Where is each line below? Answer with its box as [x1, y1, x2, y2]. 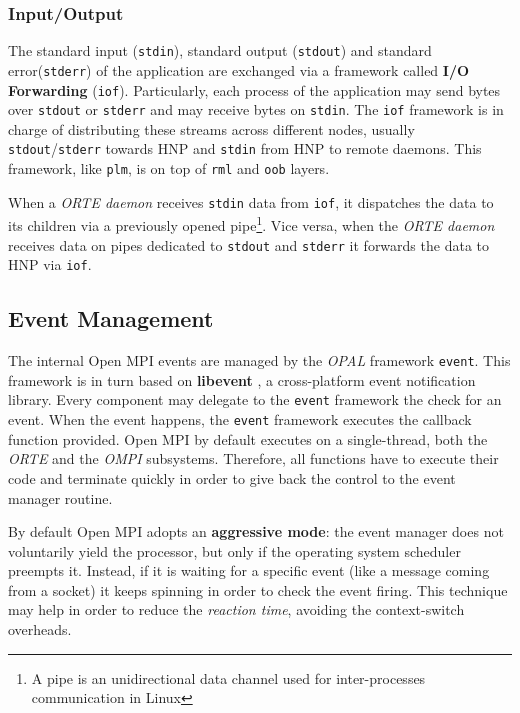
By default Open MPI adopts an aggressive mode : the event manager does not [8, 521, 504, 542]
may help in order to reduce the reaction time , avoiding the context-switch [8, 599, 465, 620]
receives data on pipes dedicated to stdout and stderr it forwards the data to [8, 234, 489, 255]
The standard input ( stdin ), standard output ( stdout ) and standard [8, 40, 432, 61]
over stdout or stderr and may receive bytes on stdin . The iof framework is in [8, 99, 504, 120]
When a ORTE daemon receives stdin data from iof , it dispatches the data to [8, 191, 494, 212]
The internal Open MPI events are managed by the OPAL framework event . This [8, 350, 511, 371]
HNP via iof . [8, 254, 92, 275]
